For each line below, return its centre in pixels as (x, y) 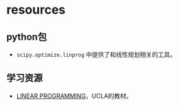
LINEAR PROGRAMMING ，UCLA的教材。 (74, 96)
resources (36, 10)
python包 (27, 37)
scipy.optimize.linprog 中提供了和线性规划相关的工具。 (96, 54)
